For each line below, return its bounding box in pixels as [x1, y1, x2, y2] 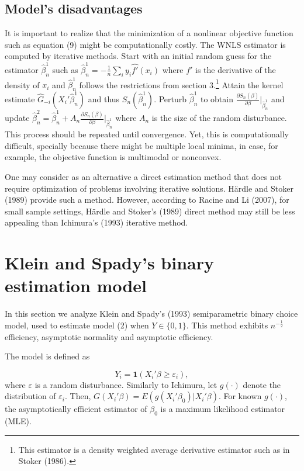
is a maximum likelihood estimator [160, 403, 285, 415]
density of [5, 78, 40, 91]
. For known [218, 390, 262, 402]
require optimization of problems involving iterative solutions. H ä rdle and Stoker [5, 182, 294, 194]
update [5, 112, 30, 123]
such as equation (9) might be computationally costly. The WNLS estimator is [5, 38, 286, 50]
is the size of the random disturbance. [151, 112, 287, 123]
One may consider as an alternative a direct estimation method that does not [5, 171, 282, 183]
